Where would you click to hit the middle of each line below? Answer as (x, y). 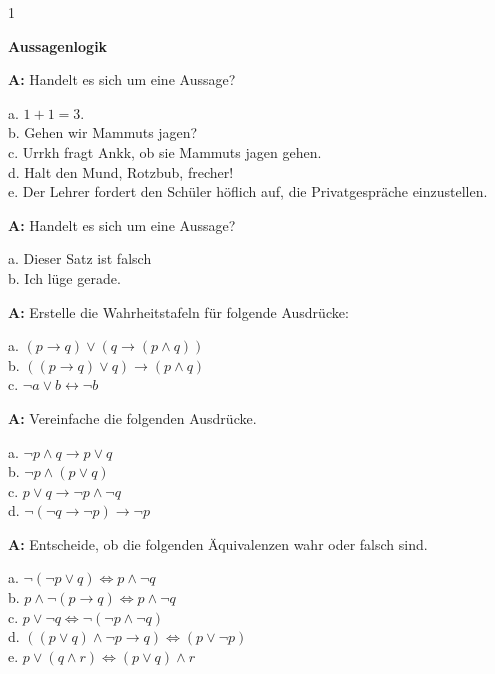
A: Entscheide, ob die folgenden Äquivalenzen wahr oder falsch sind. (218, 543)
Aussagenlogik (58, 45)
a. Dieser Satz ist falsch (80, 258)
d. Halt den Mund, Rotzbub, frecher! (121, 171)
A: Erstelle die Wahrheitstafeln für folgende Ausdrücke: (178, 311)
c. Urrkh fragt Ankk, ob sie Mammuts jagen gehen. (165, 151)
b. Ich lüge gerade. (64, 277)
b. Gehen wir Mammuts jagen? (103, 132)
